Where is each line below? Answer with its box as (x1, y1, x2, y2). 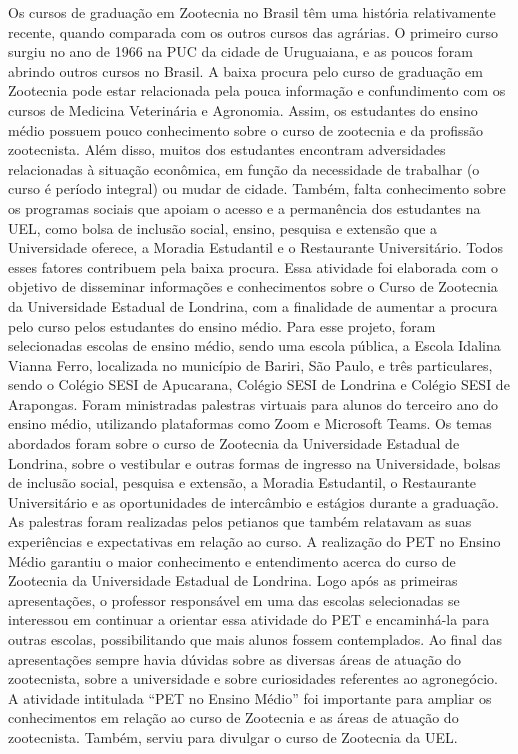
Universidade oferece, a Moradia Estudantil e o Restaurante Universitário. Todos (8, 237, 503, 258)
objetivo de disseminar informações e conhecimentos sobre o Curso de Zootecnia (8, 276, 498, 297)
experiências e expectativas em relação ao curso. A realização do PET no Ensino (8, 531, 501, 552)
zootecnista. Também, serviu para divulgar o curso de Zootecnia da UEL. (8, 726, 458, 747)
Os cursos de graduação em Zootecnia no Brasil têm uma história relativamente (8, 2, 496, 22)
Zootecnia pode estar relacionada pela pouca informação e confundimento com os (8, 80, 506, 101)
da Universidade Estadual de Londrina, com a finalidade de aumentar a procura (8, 295, 498, 316)
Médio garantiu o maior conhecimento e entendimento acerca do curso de (8, 550, 456, 571)
